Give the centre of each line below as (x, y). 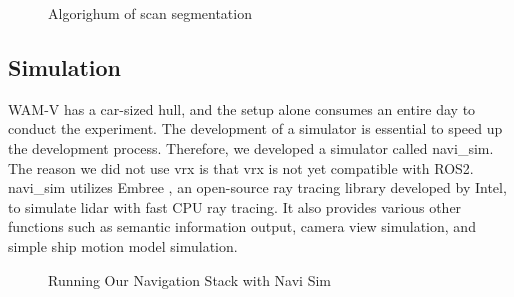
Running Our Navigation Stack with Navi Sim (189, 279)
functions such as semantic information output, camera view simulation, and (242, 226)
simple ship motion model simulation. (123, 245)
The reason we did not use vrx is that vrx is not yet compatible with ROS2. (241, 167)
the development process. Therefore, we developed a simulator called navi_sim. (251, 147)
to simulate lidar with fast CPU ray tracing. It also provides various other (235, 206)
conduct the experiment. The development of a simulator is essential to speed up (255, 128)
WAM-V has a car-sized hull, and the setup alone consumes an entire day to (242, 108)
